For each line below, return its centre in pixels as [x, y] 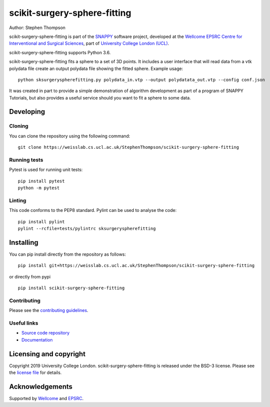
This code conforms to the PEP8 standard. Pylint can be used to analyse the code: [93, 210]
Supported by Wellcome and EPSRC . [46, 399]
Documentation [37, 339]
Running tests [26, 160]
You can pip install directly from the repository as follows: [68, 254]
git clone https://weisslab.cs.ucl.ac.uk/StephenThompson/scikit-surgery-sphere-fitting [129, 147]
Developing [27, 112]
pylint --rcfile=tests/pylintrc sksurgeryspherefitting [87, 229]
